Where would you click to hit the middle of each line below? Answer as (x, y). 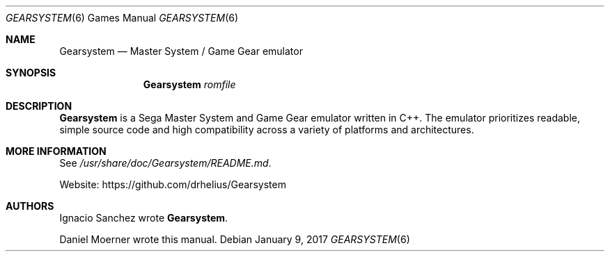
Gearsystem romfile (189, 84)
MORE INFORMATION (56, 151)
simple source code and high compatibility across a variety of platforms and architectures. (267, 130)
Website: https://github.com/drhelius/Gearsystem (173, 184)
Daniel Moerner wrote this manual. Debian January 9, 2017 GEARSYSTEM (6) (235, 239)
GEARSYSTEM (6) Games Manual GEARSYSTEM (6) (122, 18)
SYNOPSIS (31, 73)
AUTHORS (30, 206)
